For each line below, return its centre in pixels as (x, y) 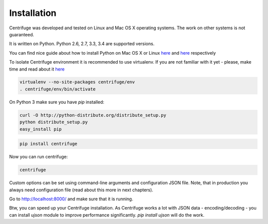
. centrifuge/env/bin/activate (58, 89)
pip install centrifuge (49, 144)
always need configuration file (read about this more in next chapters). (81, 190)
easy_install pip (41, 129)
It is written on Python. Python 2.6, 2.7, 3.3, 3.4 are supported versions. (82, 44)
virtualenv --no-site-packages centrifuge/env (77, 82)
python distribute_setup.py (54, 122)
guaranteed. (22, 34)
